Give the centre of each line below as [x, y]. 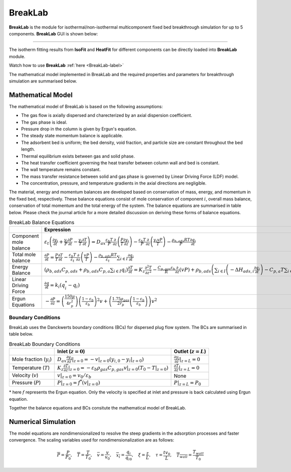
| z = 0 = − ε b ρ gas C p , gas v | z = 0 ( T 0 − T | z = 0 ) [118, 368]
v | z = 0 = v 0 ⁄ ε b [74, 376]
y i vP [158, 240]
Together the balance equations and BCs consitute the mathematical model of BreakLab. [97, 408]
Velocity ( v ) [25, 376]
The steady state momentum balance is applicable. [72, 136]
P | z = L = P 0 [187, 383]
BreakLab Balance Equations [42, 222]
